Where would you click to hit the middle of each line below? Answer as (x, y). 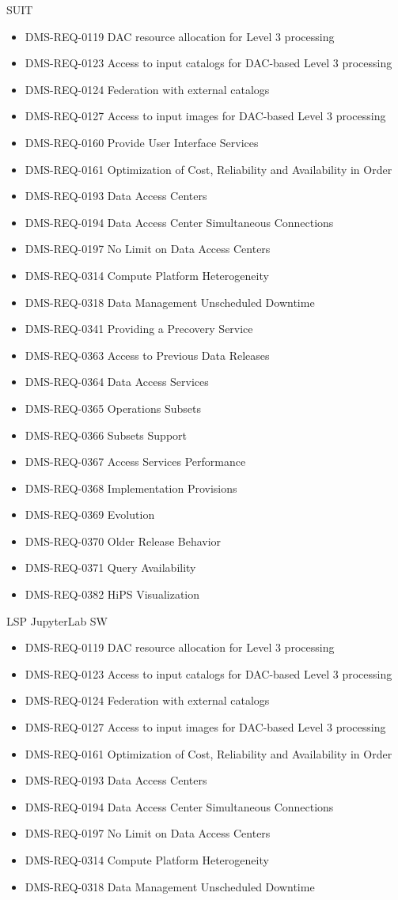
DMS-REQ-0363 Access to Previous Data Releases (147, 355)
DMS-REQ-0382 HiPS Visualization (112, 594)
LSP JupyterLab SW (57, 620)
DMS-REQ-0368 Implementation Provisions (131, 488)
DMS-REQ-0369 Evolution (90, 514)
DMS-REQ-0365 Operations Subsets (113, 408)
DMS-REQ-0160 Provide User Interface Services (142, 142)
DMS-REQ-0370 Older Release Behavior (123, 541)
